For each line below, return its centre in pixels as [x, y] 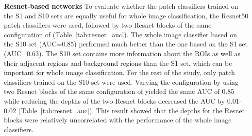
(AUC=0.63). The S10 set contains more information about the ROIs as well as [122, 53]
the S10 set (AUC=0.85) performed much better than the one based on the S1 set [126, 44]
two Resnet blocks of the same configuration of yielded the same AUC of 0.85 [119, 91]
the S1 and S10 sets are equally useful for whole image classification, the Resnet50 [126, 15]
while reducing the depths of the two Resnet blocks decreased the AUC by [115, 100]
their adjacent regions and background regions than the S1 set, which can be [118, 63]
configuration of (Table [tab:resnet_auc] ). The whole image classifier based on [120, 34]
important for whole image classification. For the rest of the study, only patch [119, 72]
